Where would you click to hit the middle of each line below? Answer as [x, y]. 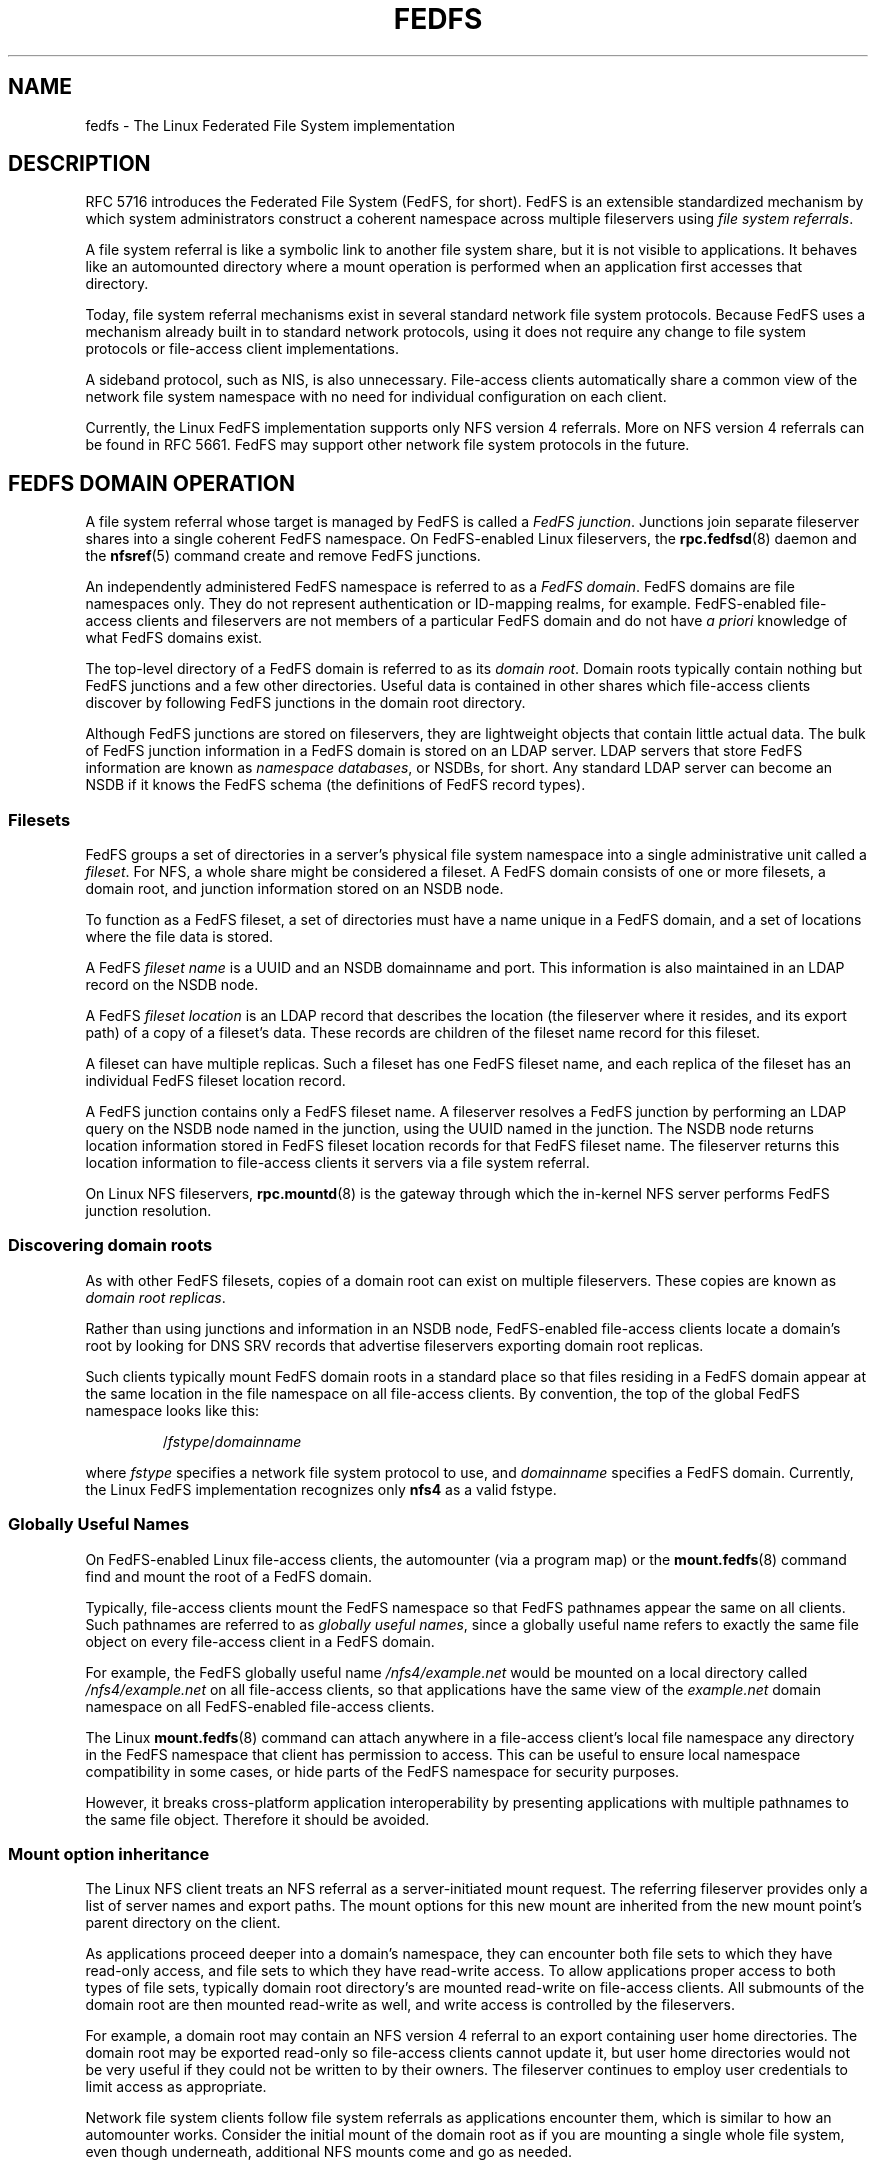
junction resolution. [148, 1211]
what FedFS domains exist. [174, 638]
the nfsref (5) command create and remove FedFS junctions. [283, 556]
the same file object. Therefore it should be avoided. [257, 1819]
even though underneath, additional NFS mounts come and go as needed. [328, 2152]
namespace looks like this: [172, 1410]
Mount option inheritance [109, 1853]
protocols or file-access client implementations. [242, 349]
